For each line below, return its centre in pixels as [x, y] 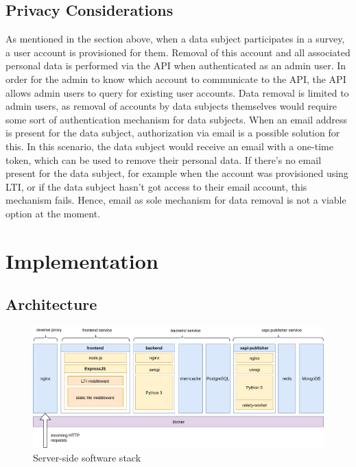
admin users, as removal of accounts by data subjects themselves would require [171, 106]
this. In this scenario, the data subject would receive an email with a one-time [169, 146]
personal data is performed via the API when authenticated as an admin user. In [176, 65]
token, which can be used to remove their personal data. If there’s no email [164, 159]
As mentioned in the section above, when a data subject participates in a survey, [175, 39]
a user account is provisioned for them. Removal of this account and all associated [178, 52]
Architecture [51, 304]
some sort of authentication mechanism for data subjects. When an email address [177, 119]
